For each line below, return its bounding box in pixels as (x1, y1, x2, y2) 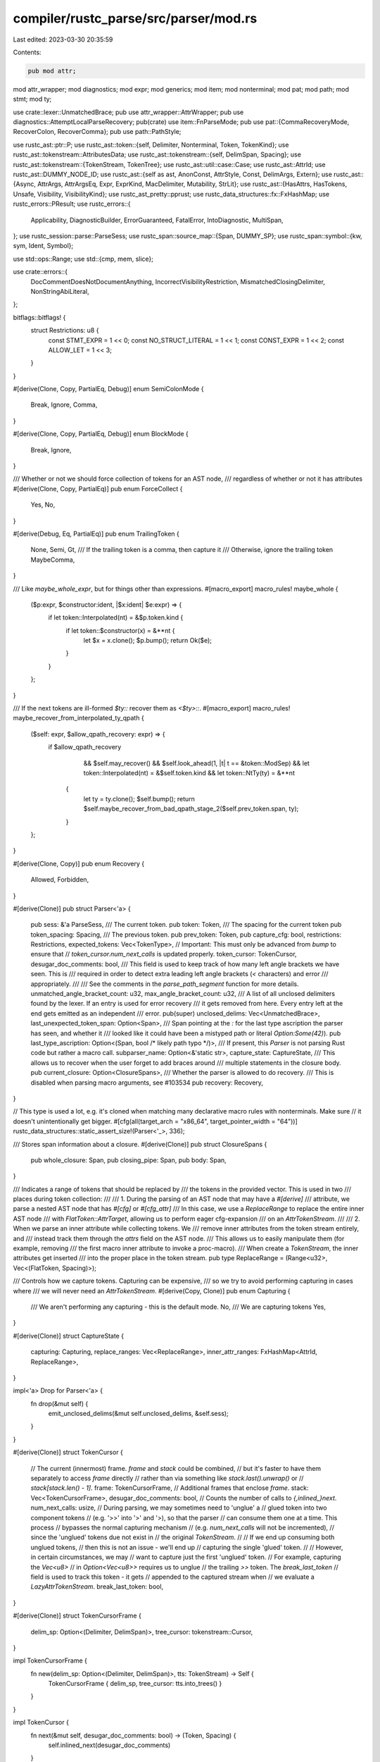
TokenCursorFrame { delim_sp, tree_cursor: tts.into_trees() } (48, 1680, 222, 1688)
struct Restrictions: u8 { (30, 326, 99, 335)
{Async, (13, 180, 37, 188)
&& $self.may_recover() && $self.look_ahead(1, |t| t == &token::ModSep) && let (83, 758, 310, 768)
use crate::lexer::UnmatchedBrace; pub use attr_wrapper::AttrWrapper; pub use (13, 108, 244, 116)
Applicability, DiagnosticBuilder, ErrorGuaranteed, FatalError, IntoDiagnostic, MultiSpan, (30, 216, 284, 224)
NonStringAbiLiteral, (30, 287, 89, 295)
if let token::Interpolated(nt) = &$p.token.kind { (48, 613, 184, 622)
